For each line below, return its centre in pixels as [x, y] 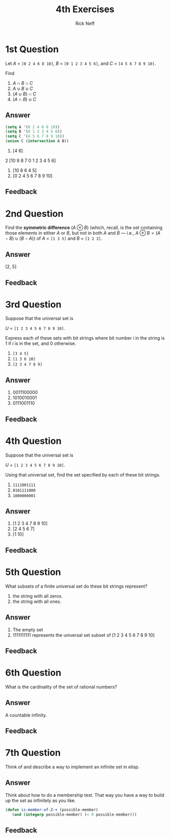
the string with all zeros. [38, 596]
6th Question [33, 673]
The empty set [28, 630]
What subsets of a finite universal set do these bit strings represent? [76, 586]
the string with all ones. [37, 601]
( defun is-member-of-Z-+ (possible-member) [52, 810]
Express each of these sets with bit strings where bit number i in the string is [85, 338]
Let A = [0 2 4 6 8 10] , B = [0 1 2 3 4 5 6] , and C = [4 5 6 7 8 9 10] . [80, 63]
